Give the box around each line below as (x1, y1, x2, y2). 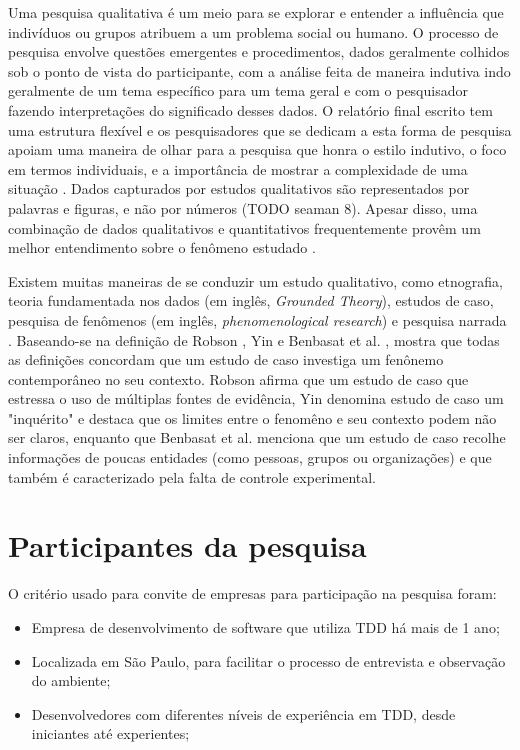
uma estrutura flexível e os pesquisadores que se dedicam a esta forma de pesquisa (8, 119, 512, 140)
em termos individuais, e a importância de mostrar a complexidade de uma (8, 158, 468, 179)
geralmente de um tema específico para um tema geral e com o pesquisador (8, 80, 468, 101)
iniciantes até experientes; (31, 723, 190, 744)
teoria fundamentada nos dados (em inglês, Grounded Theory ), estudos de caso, (8, 290, 494, 311)
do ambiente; (31, 670, 111, 691)
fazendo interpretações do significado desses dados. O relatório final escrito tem (8, 99, 493, 120)
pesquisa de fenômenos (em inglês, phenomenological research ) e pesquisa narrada (8, 309, 507, 330)
